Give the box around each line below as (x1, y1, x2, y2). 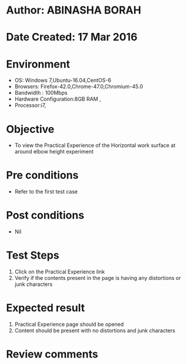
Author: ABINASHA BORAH (6, 4, 141, 17)
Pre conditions (6, 169, 79, 182)
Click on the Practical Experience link (14, 268, 105, 275)
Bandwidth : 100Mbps (14, 89, 68, 96)
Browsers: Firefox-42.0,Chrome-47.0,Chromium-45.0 (14, 83, 143, 90)
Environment (6, 57, 71, 71)
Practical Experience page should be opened (14, 321, 124, 328)
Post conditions (6, 209, 85, 222)
